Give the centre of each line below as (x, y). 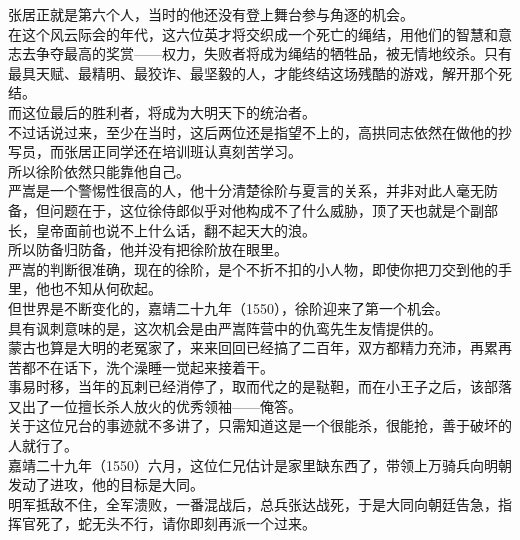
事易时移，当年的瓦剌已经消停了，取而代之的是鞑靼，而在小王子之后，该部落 (260, 386)
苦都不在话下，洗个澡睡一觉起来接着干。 (141, 366)
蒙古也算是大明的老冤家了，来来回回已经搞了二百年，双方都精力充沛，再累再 (260, 347)
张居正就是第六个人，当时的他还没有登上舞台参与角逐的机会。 (211, 14)
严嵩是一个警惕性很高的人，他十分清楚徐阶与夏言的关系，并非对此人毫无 (246, 190)
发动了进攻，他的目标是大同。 (106, 484)
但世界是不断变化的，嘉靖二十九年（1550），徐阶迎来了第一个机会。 (228, 307)
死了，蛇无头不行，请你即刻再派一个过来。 (175, 523)
